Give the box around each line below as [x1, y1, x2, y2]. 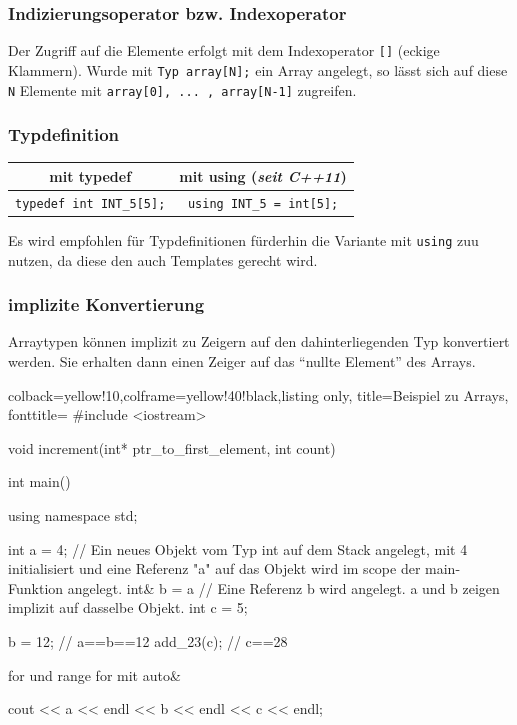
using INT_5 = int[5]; [187, 196, 339, 211]
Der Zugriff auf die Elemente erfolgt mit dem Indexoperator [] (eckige [8, 40, 440, 61]
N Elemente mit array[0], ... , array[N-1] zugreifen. [8, 79, 357, 100]
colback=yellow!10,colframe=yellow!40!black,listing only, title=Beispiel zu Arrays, [8, 384, 509, 405]
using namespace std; [8, 504, 138, 525]
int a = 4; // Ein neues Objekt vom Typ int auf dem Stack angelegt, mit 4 [8, 538, 468, 559]
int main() [8, 471, 71, 492]
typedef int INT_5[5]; [15, 196, 166, 211]
